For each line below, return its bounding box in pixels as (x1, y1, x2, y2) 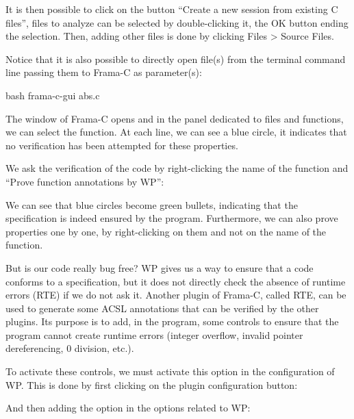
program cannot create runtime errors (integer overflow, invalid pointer (5, 327, 303, 342)
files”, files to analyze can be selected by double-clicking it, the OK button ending (5, 15, 349, 29)
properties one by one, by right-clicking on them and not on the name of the (5, 224, 327, 238)
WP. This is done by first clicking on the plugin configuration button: (5, 377, 298, 392)
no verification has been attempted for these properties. (5, 138, 238, 152)
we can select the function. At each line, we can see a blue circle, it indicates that (5, 125, 347, 139)
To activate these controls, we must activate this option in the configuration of (5, 364, 335, 379)
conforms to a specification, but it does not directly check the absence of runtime (5, 274, 346, 288)
